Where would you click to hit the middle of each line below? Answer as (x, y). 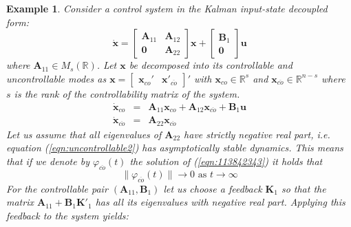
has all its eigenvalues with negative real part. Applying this (220, 202)
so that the (304, 188)
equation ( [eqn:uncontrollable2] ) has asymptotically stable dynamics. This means (175, 148)
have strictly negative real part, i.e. (257, 134)
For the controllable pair (57, 188)
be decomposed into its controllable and (211, 65)
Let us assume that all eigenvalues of (84, 134)
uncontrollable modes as (56, 78)
